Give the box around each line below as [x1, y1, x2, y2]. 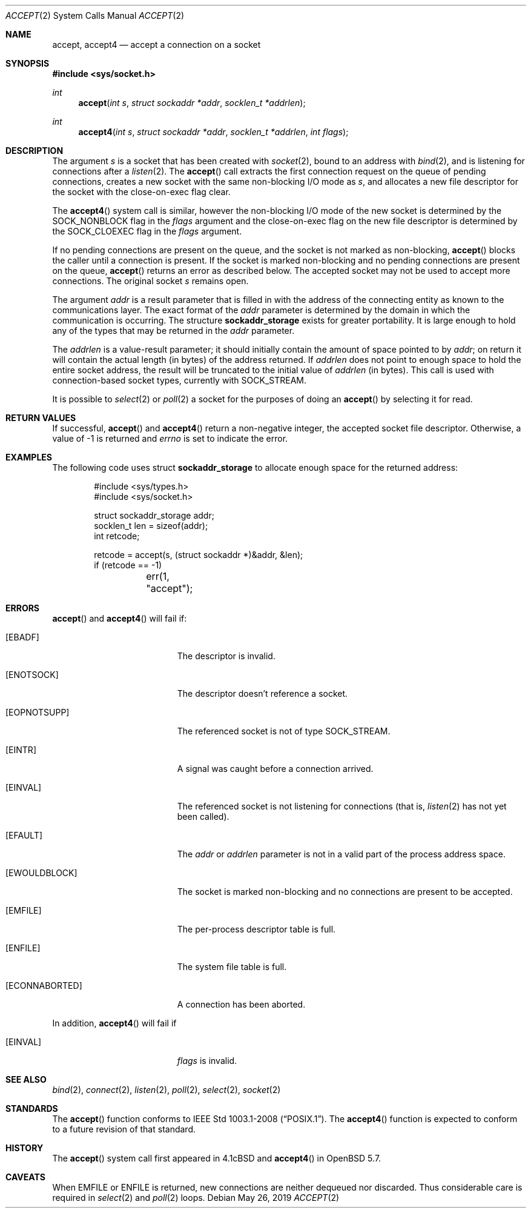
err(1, [146, 570, 170, 582]
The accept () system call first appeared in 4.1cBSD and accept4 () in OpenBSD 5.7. [52, 1153, 381, 1163]
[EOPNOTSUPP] [5, 707, 70, 717]
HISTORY [5, 1143, 44, 1153]
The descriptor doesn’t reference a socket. [177, 688, 348, 699]
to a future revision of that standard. [52, 1124, 196, 1134]
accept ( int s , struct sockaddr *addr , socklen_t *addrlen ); [78, 98, 306, 108]
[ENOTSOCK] [5, 670, 59, 680]
